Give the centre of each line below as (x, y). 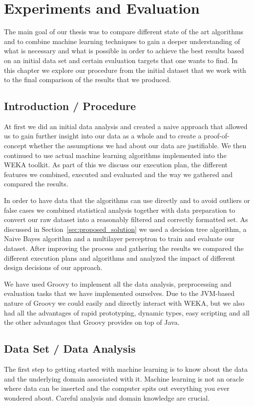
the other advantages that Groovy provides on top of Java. (92, 322)
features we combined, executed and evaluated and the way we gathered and (118, 174)
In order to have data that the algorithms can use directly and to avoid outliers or (127, 200)
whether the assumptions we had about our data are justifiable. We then (138, 146)
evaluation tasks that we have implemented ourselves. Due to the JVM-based (119, 293)
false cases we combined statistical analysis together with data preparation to (120, 210)
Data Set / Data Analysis (70, 349)
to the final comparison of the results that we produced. (88, 79)
